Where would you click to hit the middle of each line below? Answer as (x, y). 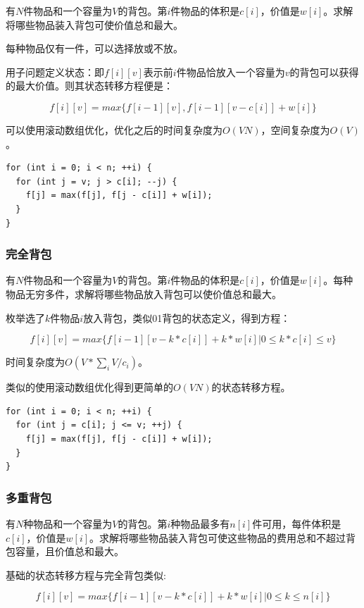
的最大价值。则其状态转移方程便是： (89, 86)
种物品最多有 (200, 523)
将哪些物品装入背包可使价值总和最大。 (94, 24)
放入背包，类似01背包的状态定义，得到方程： (187, 317)
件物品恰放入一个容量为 (231, 72)
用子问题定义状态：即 (55, 72)
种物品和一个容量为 (68, 523)
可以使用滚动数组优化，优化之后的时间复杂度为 (114, 129)
